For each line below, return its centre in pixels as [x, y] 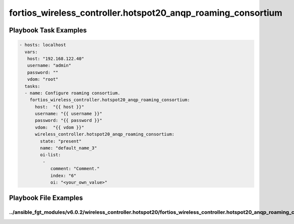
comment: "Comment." [75, 169]
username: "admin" [49, 66]
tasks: [33, 86]
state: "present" [61, 141]
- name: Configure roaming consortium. [73, 93]
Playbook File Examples [46, 198]
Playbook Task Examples [48, 30]
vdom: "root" [43, 79]
